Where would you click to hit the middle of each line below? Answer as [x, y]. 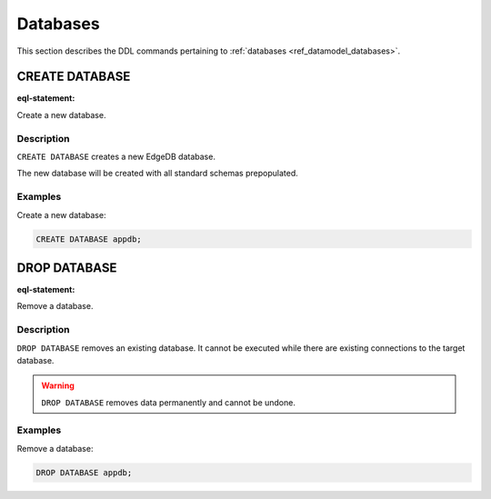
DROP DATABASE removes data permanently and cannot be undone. [168, 402]
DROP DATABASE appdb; [84, 472]
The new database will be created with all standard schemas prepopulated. [158, 174]
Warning [58, 385]
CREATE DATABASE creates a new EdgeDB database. [116, 156]
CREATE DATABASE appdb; [89, 239]
